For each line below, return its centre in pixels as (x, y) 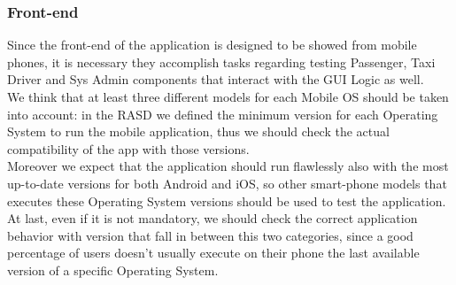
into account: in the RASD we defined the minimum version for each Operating (223, 114)
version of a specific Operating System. (113, 270)
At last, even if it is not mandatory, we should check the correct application (213, 218)
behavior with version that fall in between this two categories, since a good (210, 235)
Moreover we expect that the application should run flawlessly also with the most (228, 166)
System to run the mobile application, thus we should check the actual (198, 131)
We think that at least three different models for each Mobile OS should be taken (228, 96)
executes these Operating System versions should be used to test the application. (227, 200)
